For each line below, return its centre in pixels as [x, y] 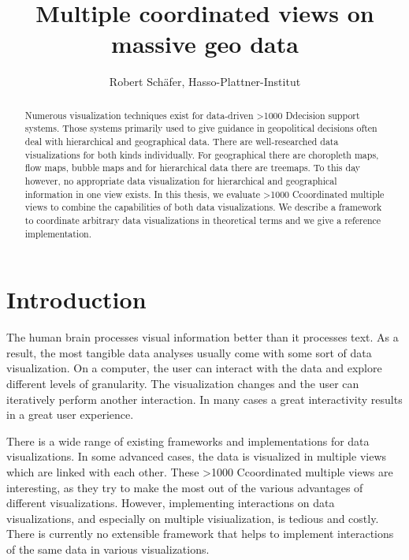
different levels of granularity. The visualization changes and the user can [183, 383]
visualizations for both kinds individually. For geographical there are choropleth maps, [202, 154]
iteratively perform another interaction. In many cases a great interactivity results [204, 399]
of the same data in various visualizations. [108, 549]
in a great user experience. [70, 414]
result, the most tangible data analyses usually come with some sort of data [189, 352]
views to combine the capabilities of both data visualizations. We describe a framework [203, 207]
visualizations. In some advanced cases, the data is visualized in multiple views [197, 456]
